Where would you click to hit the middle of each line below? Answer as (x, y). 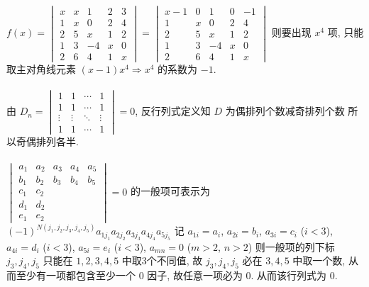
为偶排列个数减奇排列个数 (285, 111)
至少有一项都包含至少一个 (76, 275)
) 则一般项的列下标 (291, 246)
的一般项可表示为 (171, 191)
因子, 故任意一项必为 (195, 275)
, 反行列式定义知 (173, 111)
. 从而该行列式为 (289, 275)
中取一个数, (319, 260)
